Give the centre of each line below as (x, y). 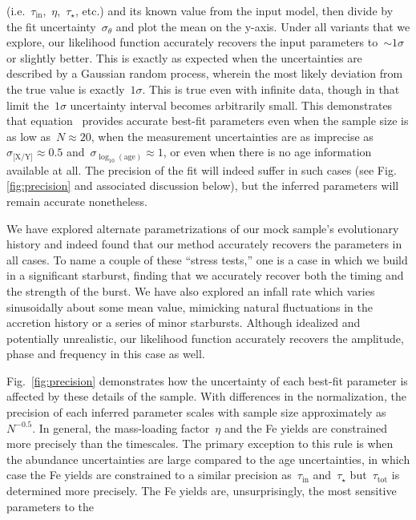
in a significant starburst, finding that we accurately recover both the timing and (205, 275)
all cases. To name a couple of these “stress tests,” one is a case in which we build (207, 259)
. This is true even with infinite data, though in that (271, 89)
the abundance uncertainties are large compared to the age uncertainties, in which (208, 459)
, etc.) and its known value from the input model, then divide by (234, 10)
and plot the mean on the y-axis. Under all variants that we (263, 26)
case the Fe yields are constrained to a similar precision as (149, 475)
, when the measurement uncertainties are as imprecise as (232, 136)
